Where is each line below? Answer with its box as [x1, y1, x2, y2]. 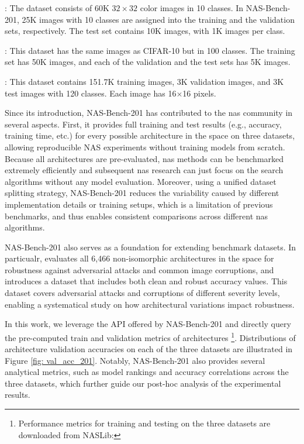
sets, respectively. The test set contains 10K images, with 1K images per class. [5, 25, 285, 37]
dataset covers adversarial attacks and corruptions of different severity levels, [5, 287, 280, 299]
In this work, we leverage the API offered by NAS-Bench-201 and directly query [5, 318, 291, 330]
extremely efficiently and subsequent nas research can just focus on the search [5, 164, 284, 176]
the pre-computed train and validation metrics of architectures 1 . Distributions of [5, 329, 296, 343]
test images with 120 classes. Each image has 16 [5, 87, 177, 99]
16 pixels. [182, 87, 216, 99]
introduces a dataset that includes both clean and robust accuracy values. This [5, 275, 288, 287]
